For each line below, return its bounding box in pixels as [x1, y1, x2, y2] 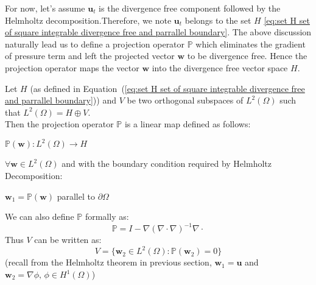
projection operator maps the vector [5, 61, 139, 74]
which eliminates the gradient [195, 37, 306, 50]
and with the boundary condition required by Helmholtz [61, 157, 272, 170]
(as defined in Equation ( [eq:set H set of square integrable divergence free [30, 82, 305, 94]
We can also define [5, 210, 74, 223]
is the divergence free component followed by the [99, 2, 281, 14]
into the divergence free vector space [152, 61, 288, 74]
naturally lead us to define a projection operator [5, 37, 185, 50]
